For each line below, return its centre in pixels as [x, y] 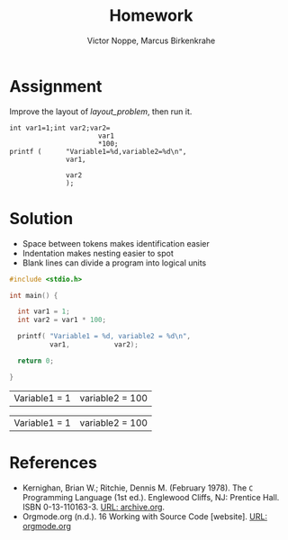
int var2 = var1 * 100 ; [62, 320]
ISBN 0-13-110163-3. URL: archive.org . [93, 507]
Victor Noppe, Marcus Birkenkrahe [151, 40]
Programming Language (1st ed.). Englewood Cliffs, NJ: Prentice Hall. [151, 497]
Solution [41, 218]
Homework [151, 16]
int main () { [34, 295]
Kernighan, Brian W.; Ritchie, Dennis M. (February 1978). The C [138, 488]
